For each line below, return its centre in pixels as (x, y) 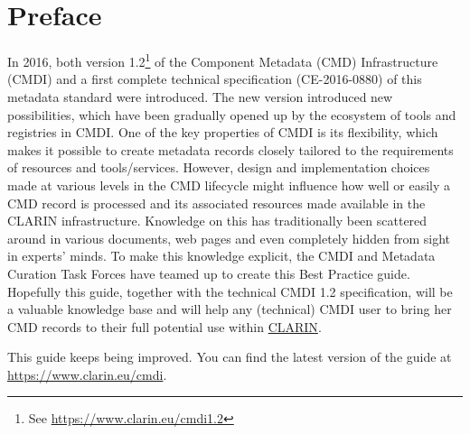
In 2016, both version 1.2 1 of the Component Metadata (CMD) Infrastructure (223, 60)
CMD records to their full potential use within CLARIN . (164, 326)
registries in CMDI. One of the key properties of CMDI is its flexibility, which (223, 132)
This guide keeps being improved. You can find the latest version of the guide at (230, 357)
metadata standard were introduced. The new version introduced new (200, 96)
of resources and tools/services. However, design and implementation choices (219, 167)
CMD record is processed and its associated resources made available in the (216, 203)
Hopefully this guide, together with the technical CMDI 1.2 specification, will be (230, 291)
